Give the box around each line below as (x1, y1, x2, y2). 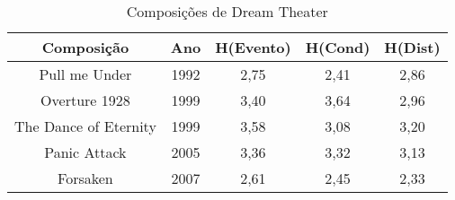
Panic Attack (44, 142, 127, 162)
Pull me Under (39, 64, 132, 84)
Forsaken (58, 168, 113, 188)
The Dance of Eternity (14, 116, 156, 136)
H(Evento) (215, 37, 291, 57)
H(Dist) (384, 37, 441, 57)
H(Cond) (305, 37, 370, 57)
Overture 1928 (40, 90, 130, 110)
